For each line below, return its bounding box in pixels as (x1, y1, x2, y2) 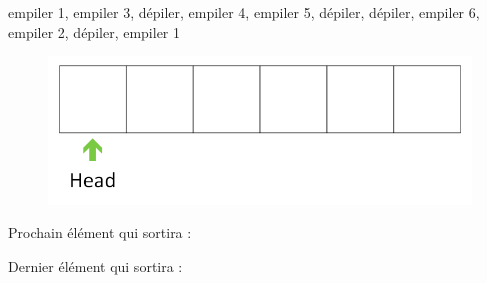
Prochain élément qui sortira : (8, 222, 192, 243)
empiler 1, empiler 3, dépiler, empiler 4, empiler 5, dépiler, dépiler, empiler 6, (8, 2, 480, 22)
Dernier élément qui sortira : (8, 255, 183, 276)
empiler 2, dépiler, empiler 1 (8, 21, 181, 42)
